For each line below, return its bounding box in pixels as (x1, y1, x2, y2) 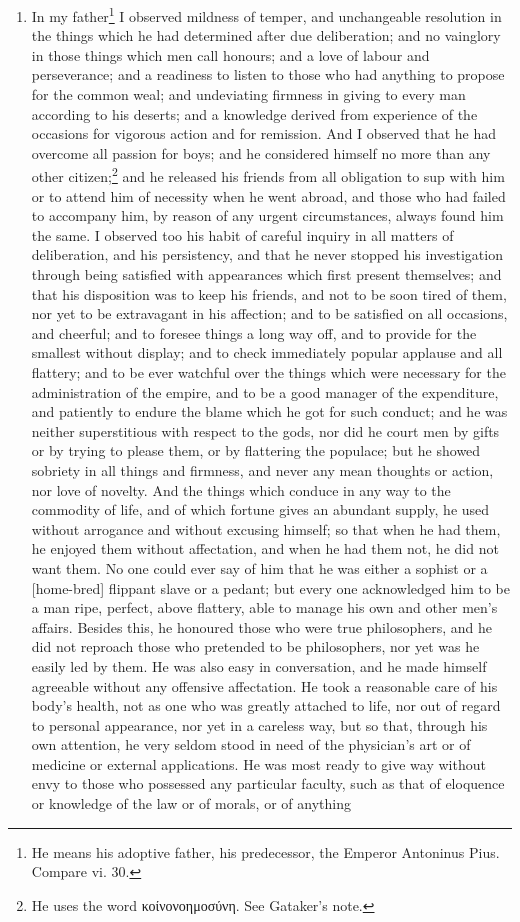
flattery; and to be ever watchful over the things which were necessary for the (31, 362, 506, 382)
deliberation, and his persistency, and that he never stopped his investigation (31, 244, 503, 265)
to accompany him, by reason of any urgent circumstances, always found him (31, 205, 504, 226)
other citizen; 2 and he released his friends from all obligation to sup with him (31, 163, 505, 187)
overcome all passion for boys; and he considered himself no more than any (31, 142, 491, 163)
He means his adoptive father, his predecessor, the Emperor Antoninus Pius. (31, 841, 500, 862)
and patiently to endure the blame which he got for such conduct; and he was (31, 401, 508, 422)
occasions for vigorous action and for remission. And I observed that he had (31, 123, 497, 144)
